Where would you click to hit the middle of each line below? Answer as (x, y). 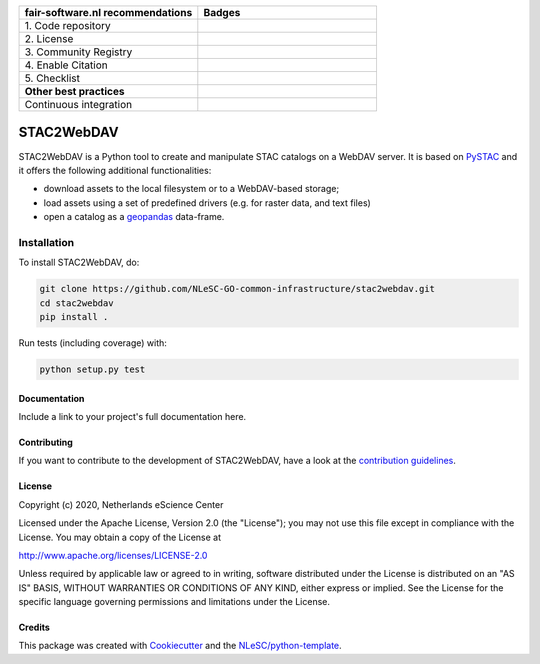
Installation (46, 242)
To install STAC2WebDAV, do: (79, 262)
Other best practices (74, 91)
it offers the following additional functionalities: (115, 170)
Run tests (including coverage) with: (92, 342)
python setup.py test (92, 369)
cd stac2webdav (76, 303)
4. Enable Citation (66, 65)
